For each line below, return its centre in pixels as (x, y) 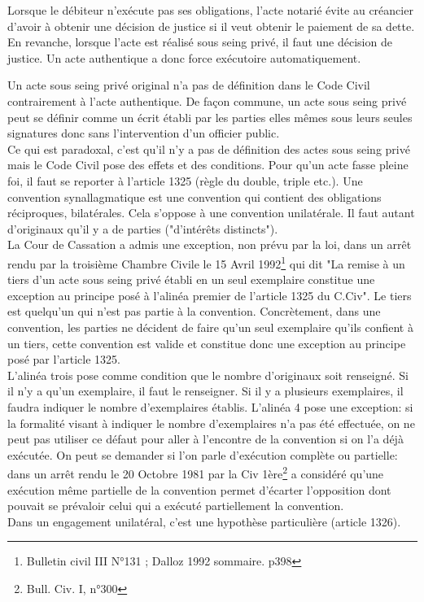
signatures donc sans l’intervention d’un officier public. (144, 133)
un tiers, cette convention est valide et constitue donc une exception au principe (207, 343)
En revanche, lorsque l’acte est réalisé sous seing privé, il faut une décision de (200, 42)
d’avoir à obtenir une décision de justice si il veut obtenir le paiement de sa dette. (211, 26)
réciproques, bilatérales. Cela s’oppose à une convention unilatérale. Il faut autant (211, 213)
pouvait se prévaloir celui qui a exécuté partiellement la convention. (176, 506)
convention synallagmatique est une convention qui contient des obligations (195, 196)
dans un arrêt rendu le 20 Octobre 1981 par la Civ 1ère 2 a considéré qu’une (196, 472)
